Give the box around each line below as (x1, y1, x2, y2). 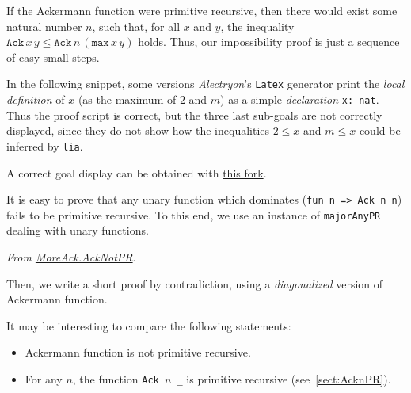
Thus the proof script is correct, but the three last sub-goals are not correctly (6, 106, 382, 123)
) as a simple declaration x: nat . (220, 91, 379, 108)
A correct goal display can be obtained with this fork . (6, 164, 267, 181)
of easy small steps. (6, 48, 100, 65)
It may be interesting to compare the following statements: (6, 317, 291, 334)
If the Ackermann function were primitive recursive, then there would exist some (6, 2, 398, 18)
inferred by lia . (6, 137, 83, 154)
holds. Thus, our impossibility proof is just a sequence (138, 33, 400, 50)
